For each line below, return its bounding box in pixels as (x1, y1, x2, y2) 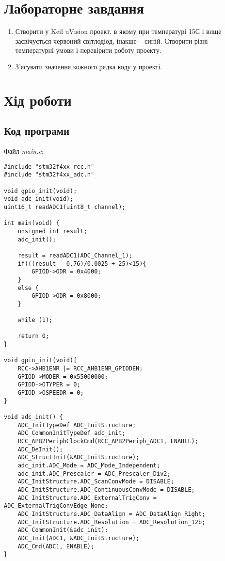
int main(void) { (4, 220, 60, 227)
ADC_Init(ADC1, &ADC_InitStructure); (17, 534, 140, 542)
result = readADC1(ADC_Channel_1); (17, 252, 132, 259)
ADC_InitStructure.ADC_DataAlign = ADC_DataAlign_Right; (17, 510, 206, 517)
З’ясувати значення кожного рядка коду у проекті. (15, 61, 162, 71)
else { (17, 284, 39, 291)
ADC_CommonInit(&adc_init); (17, 527, 108, 534)
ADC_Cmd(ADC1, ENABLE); (17, 543, 95, 550)
